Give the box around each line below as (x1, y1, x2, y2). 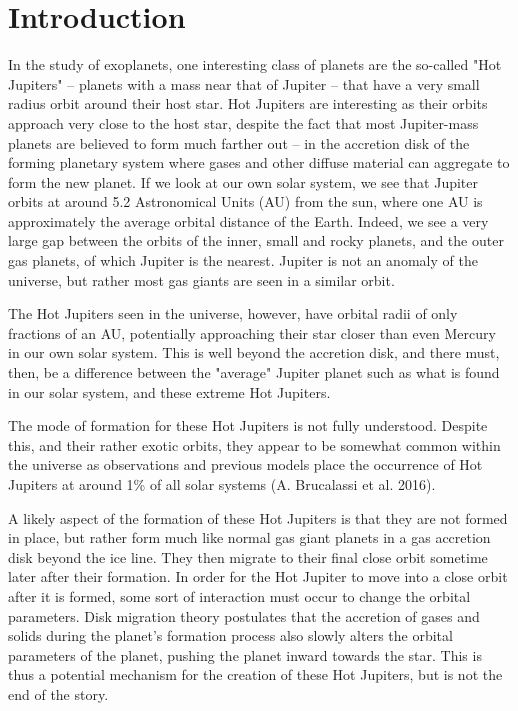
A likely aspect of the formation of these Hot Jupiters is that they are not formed (8, 507, 508, 528)
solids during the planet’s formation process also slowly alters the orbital (8, 625, 453, 646)
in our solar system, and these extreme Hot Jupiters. (8, 381, 331, 402)
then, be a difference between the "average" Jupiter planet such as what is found (8, 362, 500, 383)
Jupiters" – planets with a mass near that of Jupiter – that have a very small (8, 73, 480, 94)
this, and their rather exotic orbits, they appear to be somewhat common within (8, 434, 501, 455)
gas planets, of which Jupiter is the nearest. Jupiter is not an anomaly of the (8, 250, 478, 271)
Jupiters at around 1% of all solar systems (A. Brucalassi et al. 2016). (8, 474, 436, 494)
